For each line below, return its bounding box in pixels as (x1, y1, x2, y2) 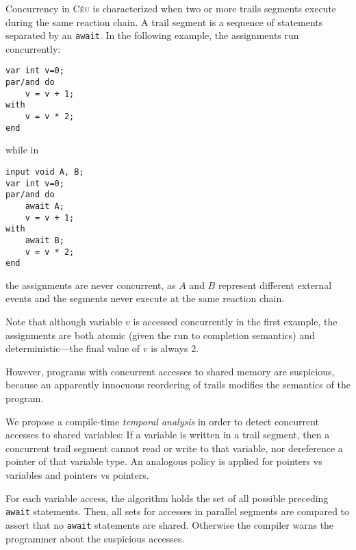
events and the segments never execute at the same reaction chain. (5, 291, 285, 305)
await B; (25, 235, 64, 245)
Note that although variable (5, 314, 123, 329)
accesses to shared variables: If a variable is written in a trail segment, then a (5, 427, 330, 442)
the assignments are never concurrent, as (5, 277, 176, 292)
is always (151, 341, 188, 355)
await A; (25, 201, 64, 211)
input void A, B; (5, 166, 84, 177)
